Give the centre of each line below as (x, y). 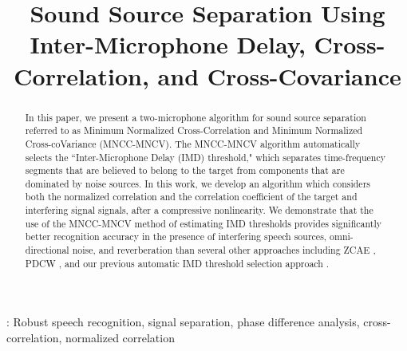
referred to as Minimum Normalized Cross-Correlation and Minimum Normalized (194, 130)
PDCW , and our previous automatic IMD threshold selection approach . (177, 263)
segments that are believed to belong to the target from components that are (185, 170)
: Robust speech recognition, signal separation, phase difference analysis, (183, 322)
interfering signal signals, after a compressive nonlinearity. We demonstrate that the (199, 210)
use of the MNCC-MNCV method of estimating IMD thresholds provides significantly (203, 223)
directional (47, 250)
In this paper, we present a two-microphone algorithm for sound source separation (196, 117)
